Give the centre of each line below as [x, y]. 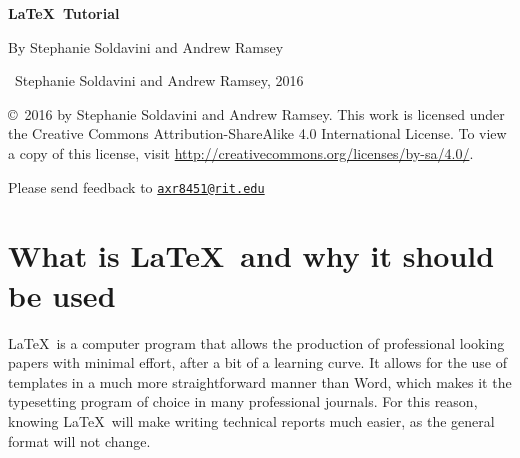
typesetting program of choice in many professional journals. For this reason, [243, 401]
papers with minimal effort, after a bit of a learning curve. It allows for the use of [258, 362]
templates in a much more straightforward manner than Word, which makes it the [260, 381]
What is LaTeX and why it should [251, 255]
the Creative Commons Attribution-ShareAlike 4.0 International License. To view [257, 133]
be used [62, 294]
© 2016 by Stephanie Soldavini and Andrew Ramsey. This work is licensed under [256, 113]
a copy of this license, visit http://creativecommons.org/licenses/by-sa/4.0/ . [241, 152]
